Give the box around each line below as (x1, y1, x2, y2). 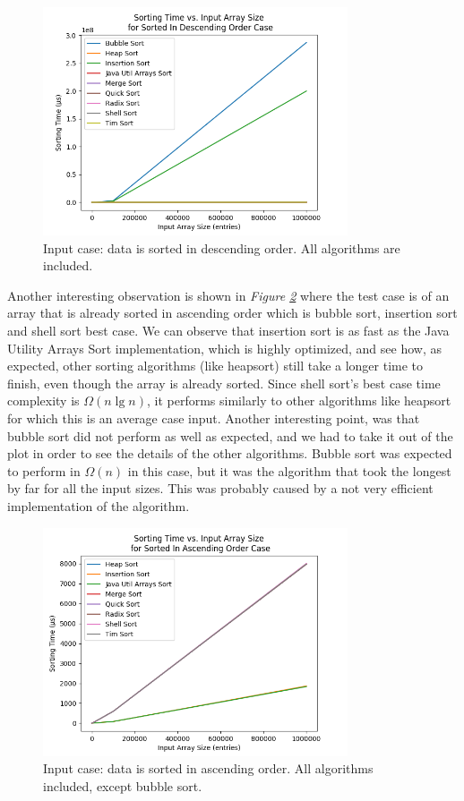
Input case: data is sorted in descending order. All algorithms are (43, 238, 400, 257)
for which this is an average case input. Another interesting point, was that (7, 409, 420, 428)
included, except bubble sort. (43, 776, 202, 795)
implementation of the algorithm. (7, 497, 190, 516)
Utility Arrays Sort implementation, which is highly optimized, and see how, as (7, 338, 442, 357)
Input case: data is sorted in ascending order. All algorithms (43, 759, 374, 778)
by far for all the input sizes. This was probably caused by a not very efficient (7, 479, 434, 498)
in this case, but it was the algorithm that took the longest (127, 461, 451, 480)
